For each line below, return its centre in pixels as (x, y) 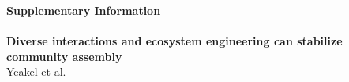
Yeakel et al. (36, 71)
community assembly (64, 56)
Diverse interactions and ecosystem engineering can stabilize (174, 41)
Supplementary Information (84, 10)
